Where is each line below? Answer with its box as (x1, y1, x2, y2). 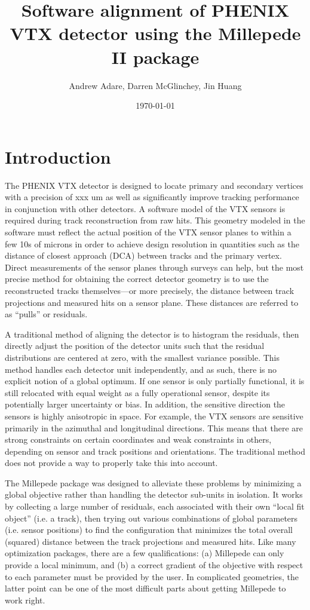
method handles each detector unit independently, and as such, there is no (5, 363, 277, 375)
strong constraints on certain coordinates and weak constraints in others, (5, 433, 272, 446)
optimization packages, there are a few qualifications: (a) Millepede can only (5, 547, 284, 559)
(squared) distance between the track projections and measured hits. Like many (5, 535, 296, 547)
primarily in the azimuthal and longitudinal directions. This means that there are (5, 421, 303, 434)
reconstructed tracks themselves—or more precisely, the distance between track (5, 284, 294, 296)
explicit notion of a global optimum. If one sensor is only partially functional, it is (5, 375, 305, 387)
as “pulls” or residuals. (5, 308, 88, 320)
